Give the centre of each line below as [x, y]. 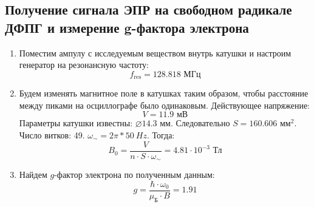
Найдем [33, 175]
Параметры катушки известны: [76, 123]
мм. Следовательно [195, 123]
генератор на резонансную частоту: [84, 65]
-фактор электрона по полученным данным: [135, 175]
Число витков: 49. [52, 135]
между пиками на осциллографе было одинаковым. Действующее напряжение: [165, 105]
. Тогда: [161, 135]
